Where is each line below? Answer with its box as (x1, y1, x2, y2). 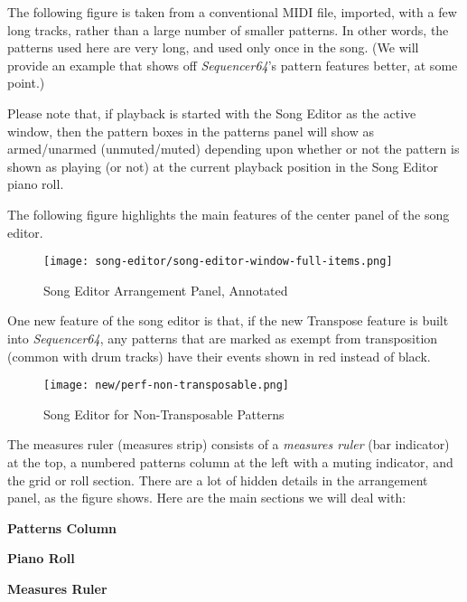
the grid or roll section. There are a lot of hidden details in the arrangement (7, 470, 428, 489)
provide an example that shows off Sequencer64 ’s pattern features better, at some (7, 55, 458, 74)
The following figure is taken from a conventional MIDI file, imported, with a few (7, 3, 457, 21)
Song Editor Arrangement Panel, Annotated (43, 280, 288, 299)
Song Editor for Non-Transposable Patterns (43, 404, 285, 423)
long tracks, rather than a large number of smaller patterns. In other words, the (7, 20, 449, 39)
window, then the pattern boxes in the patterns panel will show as (7, 121, 374, 140)
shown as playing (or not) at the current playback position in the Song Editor (7, 156, 439, 175)
